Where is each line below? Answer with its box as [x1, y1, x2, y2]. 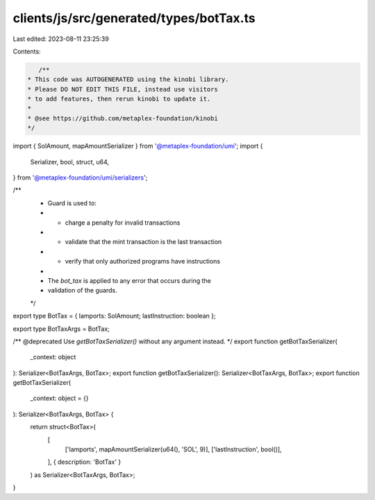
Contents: [12, 47, 41, 55]
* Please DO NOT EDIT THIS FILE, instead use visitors [27, 85, 218, 93]
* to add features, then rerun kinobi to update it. [27, 95, 211, 103]
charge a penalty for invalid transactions [65, 218, 181, 227]
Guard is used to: [47, 198, 97, 207]
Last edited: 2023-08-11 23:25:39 [12, 35, 109, 43]
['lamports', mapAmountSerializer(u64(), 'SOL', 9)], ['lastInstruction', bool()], [65, 445, 282, 454]
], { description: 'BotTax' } [47, 458, 122, 466]
